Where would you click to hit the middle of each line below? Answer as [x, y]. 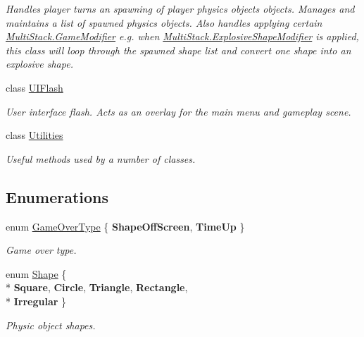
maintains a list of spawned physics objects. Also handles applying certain [164, 22]
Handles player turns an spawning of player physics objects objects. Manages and [180, 8]
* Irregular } [36, 301]
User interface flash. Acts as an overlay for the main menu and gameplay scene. [178, 111]
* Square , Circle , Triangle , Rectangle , [97, 287]
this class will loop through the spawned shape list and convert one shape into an [178, 50]
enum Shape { [36, 273]
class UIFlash [34, 87]
